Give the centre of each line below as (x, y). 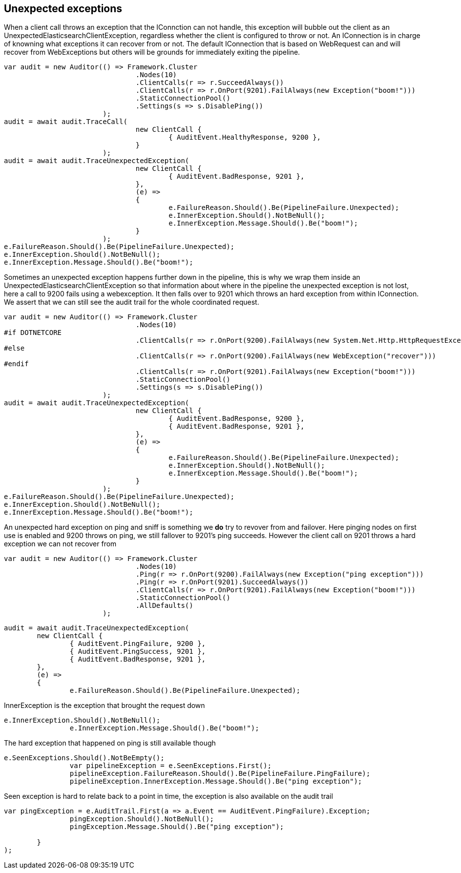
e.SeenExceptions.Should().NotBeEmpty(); (84, 758)
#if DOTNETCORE (33, 333)
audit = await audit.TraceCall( (66, 122)
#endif (16, 364)
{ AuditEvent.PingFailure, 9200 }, (138, 644)
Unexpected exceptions (63, 9)
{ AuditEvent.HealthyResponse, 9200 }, (245, 137)
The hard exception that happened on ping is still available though (110, 743)
